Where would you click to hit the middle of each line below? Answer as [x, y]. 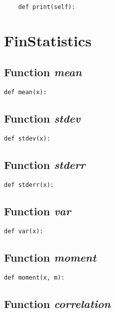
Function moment [50, 257]
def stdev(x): [27, 139]
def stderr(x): [29, 185]
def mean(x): [25, 92]
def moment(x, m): [34, 277]
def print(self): [47, 7]
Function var [38, 211]
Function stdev [42, 118]
